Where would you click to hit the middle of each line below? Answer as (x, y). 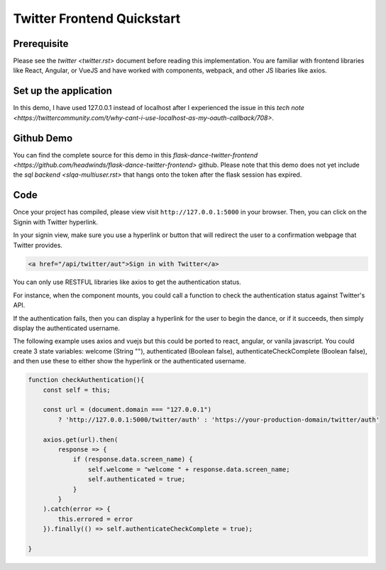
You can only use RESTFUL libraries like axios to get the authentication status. (127, 282)
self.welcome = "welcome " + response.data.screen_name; (189, 469)
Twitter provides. (38, 245)
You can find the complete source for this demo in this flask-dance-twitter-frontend (136, 155)
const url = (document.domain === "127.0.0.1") (127, 410)
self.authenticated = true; (137, 479)
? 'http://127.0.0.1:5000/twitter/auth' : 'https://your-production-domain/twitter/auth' (219, 420)
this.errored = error (95, 519)
